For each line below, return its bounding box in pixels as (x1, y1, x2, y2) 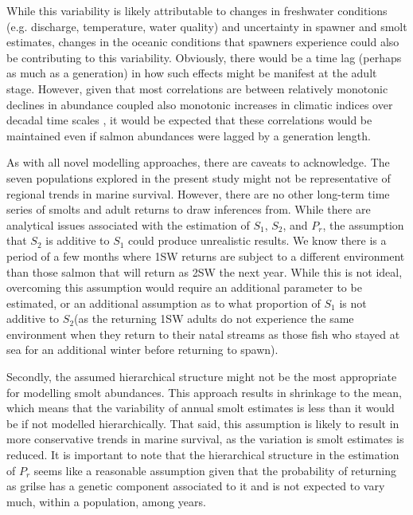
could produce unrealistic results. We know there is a (128, 232, 387, 249)
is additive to (45, 232, 110, 249)
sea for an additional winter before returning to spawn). (6, 341, 279, 358)
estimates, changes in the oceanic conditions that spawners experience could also (6, 33, 399, 50)
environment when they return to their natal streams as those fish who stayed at (6, 325, 400, 342)
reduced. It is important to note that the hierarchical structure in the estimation (6, 446, 399, 463)
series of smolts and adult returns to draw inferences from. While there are (6, 201, 371, 218)
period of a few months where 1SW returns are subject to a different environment (6, 247, 405, 264)
